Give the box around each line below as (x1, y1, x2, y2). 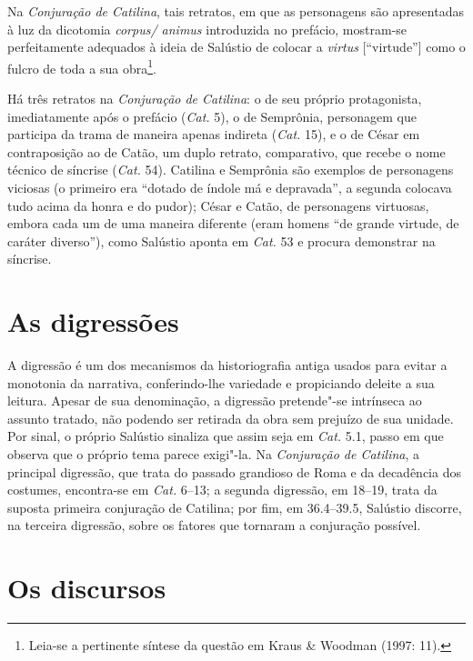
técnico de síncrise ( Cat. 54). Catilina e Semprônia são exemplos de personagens (7, 160, 454, 179)
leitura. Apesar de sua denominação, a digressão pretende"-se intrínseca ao (7, 391, 422, 410)
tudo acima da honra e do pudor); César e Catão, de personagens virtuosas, (7, 195, 429, 215)
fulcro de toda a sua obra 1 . (7, 55, 156, 77)
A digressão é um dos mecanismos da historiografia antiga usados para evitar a (7, 356, 448, 375)
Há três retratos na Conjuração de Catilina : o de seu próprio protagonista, (7, 89, 422, 108)
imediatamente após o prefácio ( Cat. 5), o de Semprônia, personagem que (7, 106, 417, 125)
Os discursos (7, 569, 166, 606)
